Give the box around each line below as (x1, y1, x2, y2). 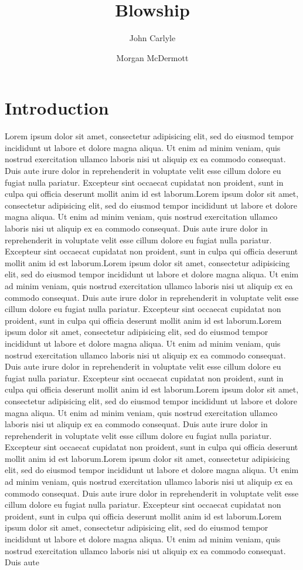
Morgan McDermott (116, 51, 189, 63)
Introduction (5, 96, 109, 120)
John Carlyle (129, 32, 176, 44)
